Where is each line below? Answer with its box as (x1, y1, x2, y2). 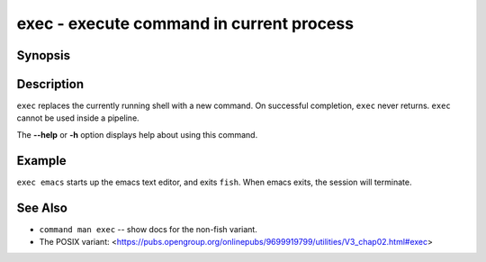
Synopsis (16, 48, 71, 63)
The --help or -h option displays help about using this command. (16, 129, 258, 140)
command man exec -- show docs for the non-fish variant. (39, 223, 258, 234)
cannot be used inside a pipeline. (16, 113, 139, 123)
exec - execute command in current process (16, 14, 355, 33)
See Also (16, 200, 67, 215)
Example (16, 153, 67, 168)
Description (16, 77, 85, 92)
